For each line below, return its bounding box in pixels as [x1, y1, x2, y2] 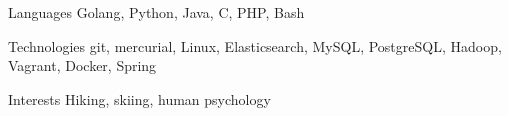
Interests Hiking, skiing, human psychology [8, 88, 271, 109]
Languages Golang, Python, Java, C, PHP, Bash [8, 2, 305, 22]
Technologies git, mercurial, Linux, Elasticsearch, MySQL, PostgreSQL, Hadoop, [8, 35, 502, 56]
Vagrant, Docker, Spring [8, 55, 157, 76]
